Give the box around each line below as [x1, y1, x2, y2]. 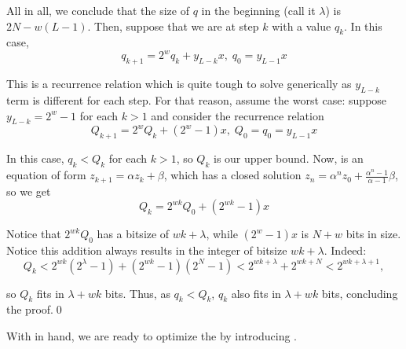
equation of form [6, 167, 86, 183]
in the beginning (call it [201, 2, 316, 18]
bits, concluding [321, 285, 398, 301]
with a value [272, 17, 331, 34]
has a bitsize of [97, 226, 170, 242]
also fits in [231, 285, 281, 301]
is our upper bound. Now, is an [213, 150, 364, 167]
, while [206, 226, 238, 242]
